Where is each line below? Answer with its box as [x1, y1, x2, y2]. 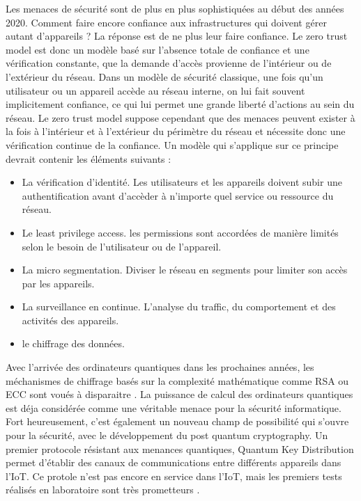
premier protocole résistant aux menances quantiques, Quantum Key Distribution [6, 441, 354, 456]
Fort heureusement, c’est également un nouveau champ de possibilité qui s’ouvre [6, 414, 349, 429]
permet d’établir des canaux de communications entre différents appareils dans [6, 455, 341, 470]
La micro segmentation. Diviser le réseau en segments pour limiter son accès [22, 262, 348, 277]
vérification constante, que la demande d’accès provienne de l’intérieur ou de [6, 56, 332, 70]
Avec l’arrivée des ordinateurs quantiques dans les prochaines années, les [6, 360, 314, 374]
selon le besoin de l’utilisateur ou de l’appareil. [22, 239, 222, 253]
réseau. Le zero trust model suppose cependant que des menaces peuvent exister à [6, 110, 355, 125]
